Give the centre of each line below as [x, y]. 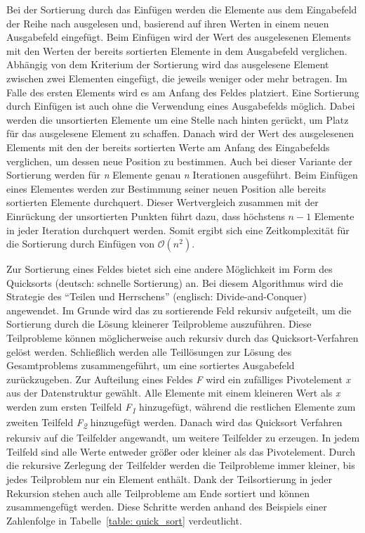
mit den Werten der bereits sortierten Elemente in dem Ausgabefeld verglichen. [177, 50]
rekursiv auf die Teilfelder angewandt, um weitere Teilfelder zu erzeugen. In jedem [183, 438]
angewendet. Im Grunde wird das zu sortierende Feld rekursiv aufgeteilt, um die [179, 310]
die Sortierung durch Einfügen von [81, 244]
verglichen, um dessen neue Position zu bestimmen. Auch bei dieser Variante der [180, 161]
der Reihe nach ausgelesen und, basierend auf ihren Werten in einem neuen [168, 23]
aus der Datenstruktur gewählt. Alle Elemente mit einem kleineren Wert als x [173, 393]
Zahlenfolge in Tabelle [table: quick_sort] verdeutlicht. [124, 520]
